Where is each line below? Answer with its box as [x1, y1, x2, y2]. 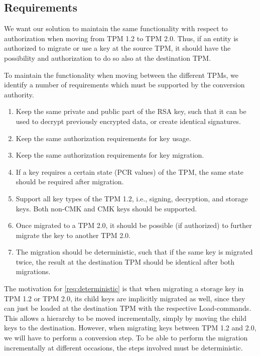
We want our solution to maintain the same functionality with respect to [4, 23, 228, 34]
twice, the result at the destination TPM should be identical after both [16, 256, 235, 267]
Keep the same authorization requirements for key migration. [16, 150, 204, 160]
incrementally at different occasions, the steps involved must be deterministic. [4, 342, 243, 352]
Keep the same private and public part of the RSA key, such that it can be [16, 106, 246, 116]
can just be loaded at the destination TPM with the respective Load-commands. [4, 303, 251, 313]
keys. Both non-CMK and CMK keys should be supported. [16, 203, 197, 213]
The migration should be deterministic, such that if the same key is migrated [16, 247, 253, 257]
